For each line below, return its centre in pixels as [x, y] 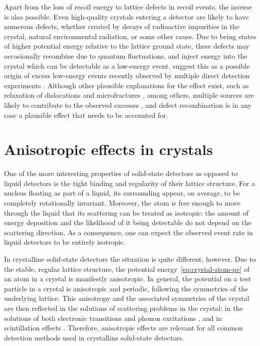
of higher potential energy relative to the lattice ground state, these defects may [127, 46]
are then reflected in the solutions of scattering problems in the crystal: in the [123, 308]
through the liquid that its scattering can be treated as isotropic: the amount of [126, 212]
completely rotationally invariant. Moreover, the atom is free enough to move [122, 203]
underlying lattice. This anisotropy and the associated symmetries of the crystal [127, 298]
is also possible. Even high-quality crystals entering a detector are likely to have [126, 16]
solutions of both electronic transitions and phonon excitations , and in [113, 318]
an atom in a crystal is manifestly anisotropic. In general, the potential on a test [127, 279]
